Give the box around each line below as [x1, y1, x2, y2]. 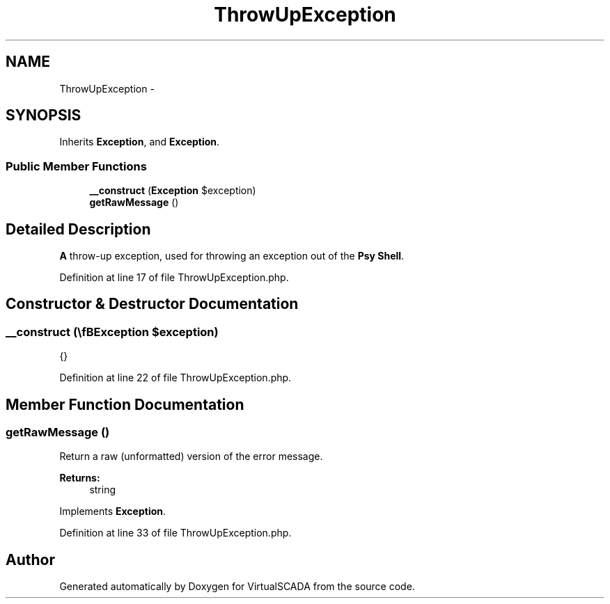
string [89, 484, 116, 496]
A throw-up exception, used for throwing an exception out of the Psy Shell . [59, 250, 405, 262]
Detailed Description [6, 220, 151, 238]
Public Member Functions [6, 159, 147, 173]
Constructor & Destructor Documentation [6, 295, 299, 313]
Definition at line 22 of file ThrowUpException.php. [59, 372, 292, 384]
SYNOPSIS [6, 106, 81, 125]
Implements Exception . [59, 505, 166, 518]
